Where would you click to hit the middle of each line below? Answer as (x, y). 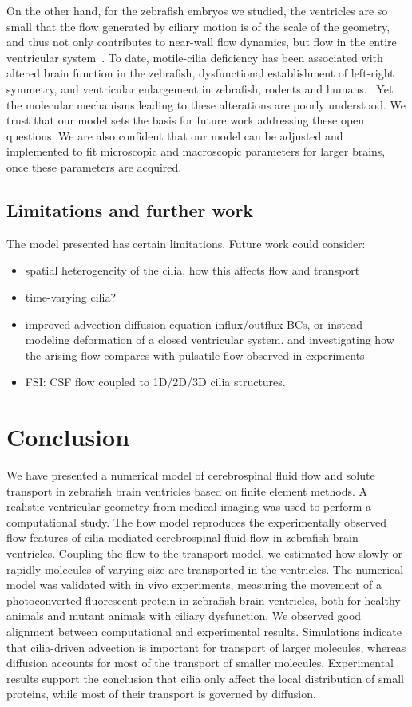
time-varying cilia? (71, 296)
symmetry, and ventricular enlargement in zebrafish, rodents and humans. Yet (200, 88)
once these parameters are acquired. (94, 166)
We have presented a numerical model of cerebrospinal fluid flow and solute (191, 475)
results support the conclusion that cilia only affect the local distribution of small (205, 678)
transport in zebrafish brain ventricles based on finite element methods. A (187, 490)
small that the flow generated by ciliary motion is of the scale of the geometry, (198, 26)
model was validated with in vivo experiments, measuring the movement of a (194, 585)
